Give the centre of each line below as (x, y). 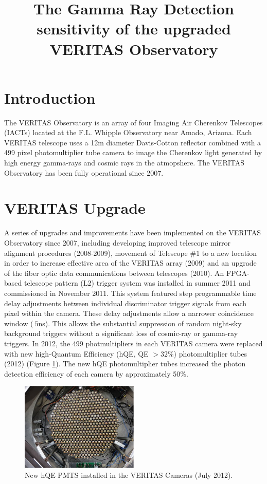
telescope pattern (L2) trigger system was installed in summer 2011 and (137, 283)
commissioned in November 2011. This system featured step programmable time (130, 293)
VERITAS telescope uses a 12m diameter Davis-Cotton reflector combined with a (133, 142)
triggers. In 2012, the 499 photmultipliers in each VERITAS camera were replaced (133, 343)
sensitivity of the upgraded (134, 29)
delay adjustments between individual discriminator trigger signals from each (126, 303)
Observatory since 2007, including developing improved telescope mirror (117, 242)
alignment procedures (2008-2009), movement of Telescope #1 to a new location (130, 253)
